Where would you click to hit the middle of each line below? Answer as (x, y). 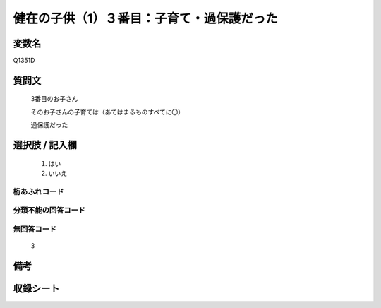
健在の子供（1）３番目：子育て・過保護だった (146, 18)
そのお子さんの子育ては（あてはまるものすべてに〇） (108, 112)
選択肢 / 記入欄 (45, 145)
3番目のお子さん (54, 99)
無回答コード (35, 229)
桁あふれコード (38, 191)
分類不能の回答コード (49, 211)
